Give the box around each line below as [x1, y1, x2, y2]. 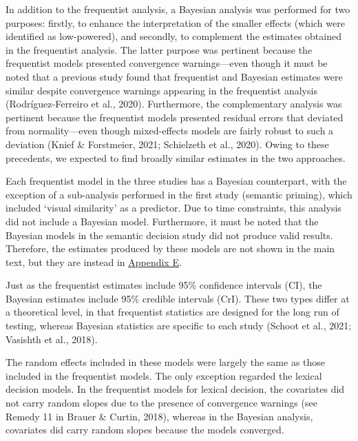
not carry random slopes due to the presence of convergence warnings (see [6, 396, 317, 410]
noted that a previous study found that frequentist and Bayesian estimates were [6, 69, 343, 83]
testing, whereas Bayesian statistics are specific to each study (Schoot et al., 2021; [6, 318, 352, 333]
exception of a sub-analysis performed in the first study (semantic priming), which [6, 187, 352, 201]
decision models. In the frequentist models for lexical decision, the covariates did [6, 382, 345, 396]
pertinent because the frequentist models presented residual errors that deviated [6, 110, 344, 124]
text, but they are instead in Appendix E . [6, 254, 182, 269]
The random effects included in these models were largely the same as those [6, 355, 326, 369]
